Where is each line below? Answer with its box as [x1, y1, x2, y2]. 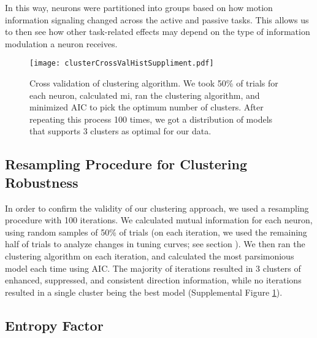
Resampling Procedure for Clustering [5, 155, 247, 174]
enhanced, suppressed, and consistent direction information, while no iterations [5, 274, 302, 286]
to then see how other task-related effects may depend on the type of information [5, 25, 310, 38]
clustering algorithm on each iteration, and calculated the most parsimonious [5, 249, 294, 262]
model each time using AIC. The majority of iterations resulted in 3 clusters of [5, 261, 301, 274]
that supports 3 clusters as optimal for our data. [29, 125, 212, 137]
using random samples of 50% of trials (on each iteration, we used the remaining [5, 225, 307, 238]
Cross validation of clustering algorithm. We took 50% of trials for [29, 77, 278, 90]
